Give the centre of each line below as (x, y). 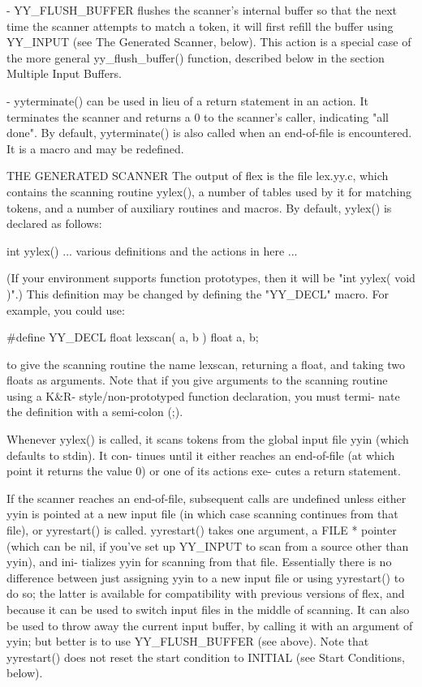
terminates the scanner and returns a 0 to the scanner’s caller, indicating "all (198, 116)
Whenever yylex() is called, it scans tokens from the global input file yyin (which (208, 439)
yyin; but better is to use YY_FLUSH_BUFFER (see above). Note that (188, 641)
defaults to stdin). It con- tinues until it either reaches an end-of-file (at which (201, 455)
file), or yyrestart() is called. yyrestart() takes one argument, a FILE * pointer (202, 530)
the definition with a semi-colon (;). (95, 412)
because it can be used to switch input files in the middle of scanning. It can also (208, 609)
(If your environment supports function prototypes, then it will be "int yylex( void (211, 278)
